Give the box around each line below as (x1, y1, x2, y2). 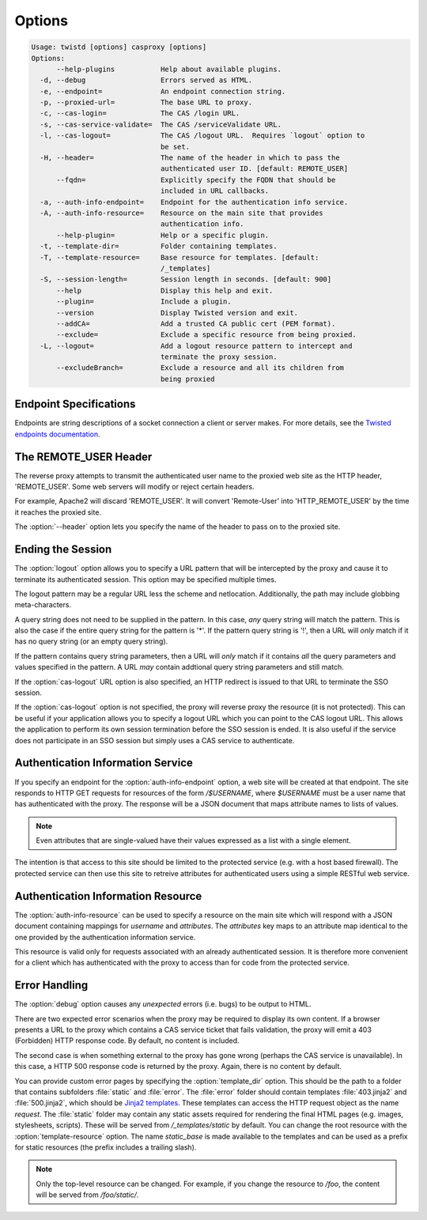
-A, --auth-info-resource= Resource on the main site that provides (40, 209, 323, 217)
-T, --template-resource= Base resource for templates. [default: (40, 253, 319, 262)
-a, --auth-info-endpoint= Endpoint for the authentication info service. (40, 198, 349, 206)
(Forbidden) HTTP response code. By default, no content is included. (14, 1036, 240, 1045)
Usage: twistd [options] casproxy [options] (31, 43, 207, 51)
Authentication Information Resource (14, 890, 202, 903)
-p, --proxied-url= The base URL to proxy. (40, 98, 253, 107)
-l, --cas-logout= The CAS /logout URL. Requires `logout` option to (40, 131, 365, 140)
